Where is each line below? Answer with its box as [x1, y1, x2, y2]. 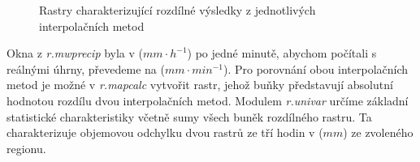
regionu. [6, 139, 46, 156]
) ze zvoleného [343, 124, 414, 141]
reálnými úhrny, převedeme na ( [6, 60, 165, 77]
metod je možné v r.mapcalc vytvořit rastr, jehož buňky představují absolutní [6, 76, 393, 93]
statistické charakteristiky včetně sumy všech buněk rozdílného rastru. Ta [6, 108, 372, 125]
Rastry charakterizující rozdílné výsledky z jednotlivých [39, 2, 316, 18]
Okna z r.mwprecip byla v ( [6, 45, 144, 62]
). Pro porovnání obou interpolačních [223, 60, 409, 77]
